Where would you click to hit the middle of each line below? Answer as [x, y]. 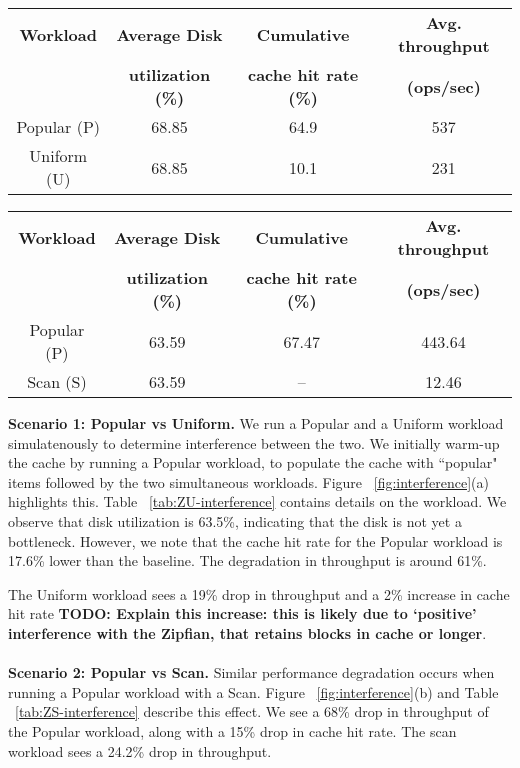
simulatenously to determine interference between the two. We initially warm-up [254, 442]
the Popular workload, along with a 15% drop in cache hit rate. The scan [232, 730]
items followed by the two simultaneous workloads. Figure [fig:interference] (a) [248, 481]
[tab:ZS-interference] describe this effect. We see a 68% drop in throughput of [252, 711]
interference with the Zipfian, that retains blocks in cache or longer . [247, 632]
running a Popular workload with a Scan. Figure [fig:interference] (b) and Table [253, 691]
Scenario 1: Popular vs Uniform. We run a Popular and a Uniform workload [256, 423]
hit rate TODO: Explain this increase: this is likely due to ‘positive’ [242, 613]
